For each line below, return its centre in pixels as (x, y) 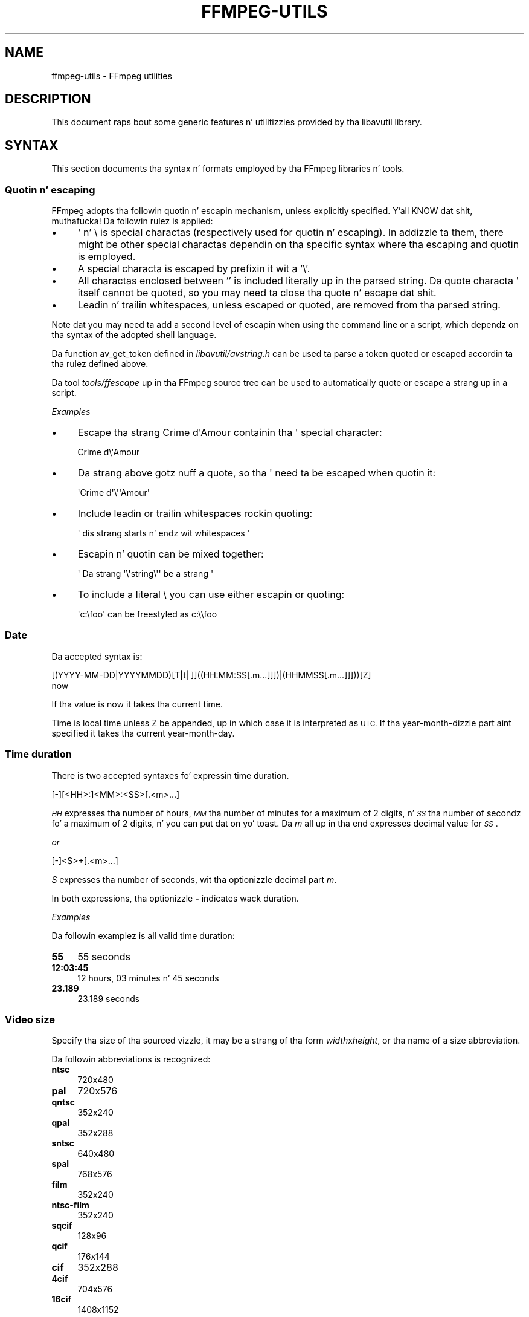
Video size (30, 1019)
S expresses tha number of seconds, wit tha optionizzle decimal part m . (194, 879)
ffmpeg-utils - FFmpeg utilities (112, 76)
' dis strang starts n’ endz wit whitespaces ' (164, 533)
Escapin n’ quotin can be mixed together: (171, 554)
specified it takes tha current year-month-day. (143, 733)
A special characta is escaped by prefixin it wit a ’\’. (194, 269)
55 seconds (104, 956)
